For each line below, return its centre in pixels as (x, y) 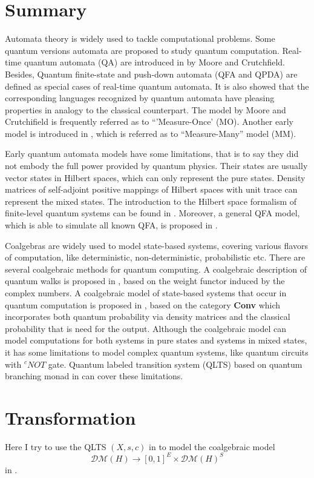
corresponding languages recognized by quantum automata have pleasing (140, 98)
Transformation (70, 417)
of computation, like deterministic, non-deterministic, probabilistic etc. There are (155, 257)
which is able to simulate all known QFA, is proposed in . (111, 225)
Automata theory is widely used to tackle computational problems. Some (140, 38)
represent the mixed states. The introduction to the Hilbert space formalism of (151, 201)
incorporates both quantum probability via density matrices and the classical (148, 317)
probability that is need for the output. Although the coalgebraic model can (146, 328)
